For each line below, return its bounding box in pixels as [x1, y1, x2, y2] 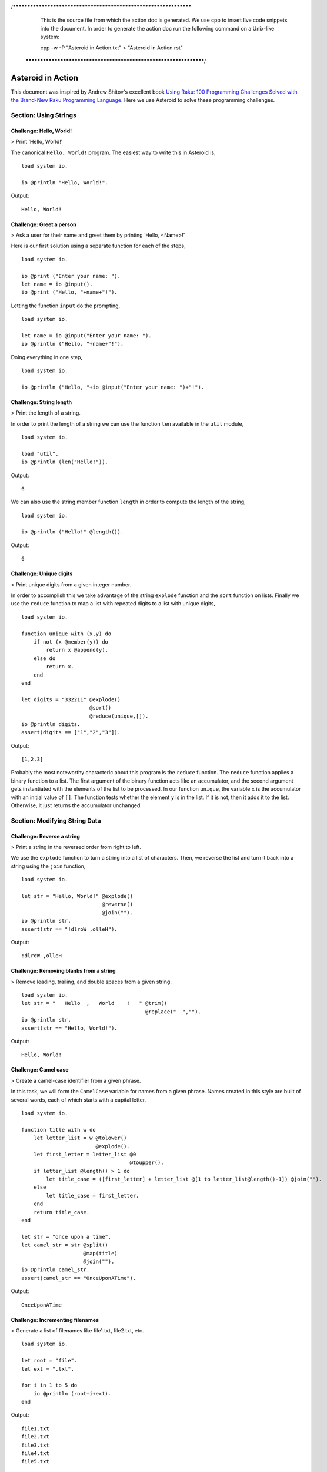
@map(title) [83, 1250, 118, 1256]
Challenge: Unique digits [11, 570, 73, 577]
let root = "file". [21, 1357, 78, 1364]
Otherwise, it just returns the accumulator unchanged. [11, 802, 142, 809]
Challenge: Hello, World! [11, 127, 72, 134]
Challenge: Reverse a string [11, 833, 81, 840]
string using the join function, [11, 863, 86, 870]
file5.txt [21, 1458, 49, 1465]
